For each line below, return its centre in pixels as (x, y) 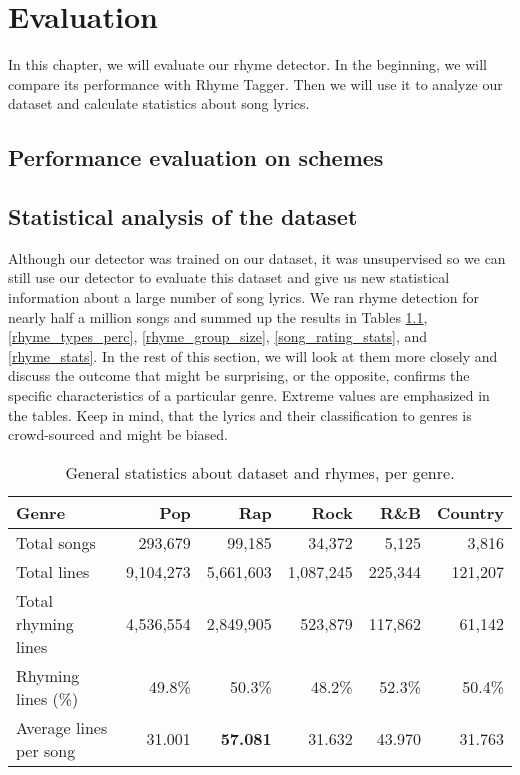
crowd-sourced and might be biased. (118, 434)
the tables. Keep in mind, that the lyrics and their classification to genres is (240, 414)
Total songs (56, 542)
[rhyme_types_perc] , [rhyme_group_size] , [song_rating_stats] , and (218, 336)
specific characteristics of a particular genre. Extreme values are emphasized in (249, 395)
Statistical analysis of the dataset (183, 216)
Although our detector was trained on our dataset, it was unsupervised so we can (257, 257)
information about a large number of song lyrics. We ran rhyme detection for (244, 297)
